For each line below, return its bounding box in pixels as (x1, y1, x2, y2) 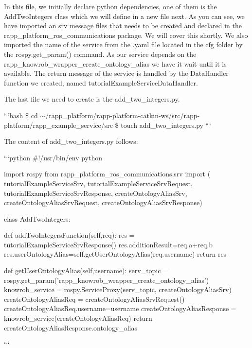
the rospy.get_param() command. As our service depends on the (4, 49, 197, 59)
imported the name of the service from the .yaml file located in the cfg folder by (4, 39, 243, 50)
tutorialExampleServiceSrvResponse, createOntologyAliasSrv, (4, 188, 187, 198)
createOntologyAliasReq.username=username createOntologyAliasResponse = (4, 303, 236, 313)
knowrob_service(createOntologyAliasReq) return (4, 313, 152, 323)
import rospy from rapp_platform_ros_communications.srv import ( (4, 169, 211, 179)
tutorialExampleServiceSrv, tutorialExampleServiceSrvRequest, (4, 178, 193, 188)
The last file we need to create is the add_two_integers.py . (4, 94, 180, 104)
